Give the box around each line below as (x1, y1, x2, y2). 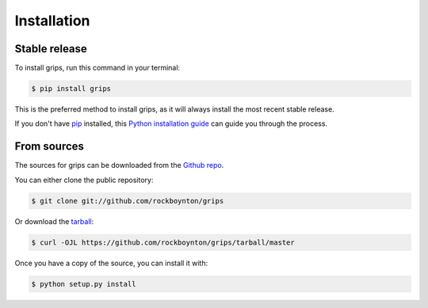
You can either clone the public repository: (14, 175, 154, 184)
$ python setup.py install (31, 279, 136, 288)
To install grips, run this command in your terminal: (14, 63, 181, 73)
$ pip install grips (31, 84, 111, 93)
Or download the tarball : (14, 216, 94, 226)
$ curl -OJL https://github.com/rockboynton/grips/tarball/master (31, 238, 295, 247)
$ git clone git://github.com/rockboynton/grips (31, 196, 224, 205)
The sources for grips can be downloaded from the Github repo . (14, 161, 224, 170)
